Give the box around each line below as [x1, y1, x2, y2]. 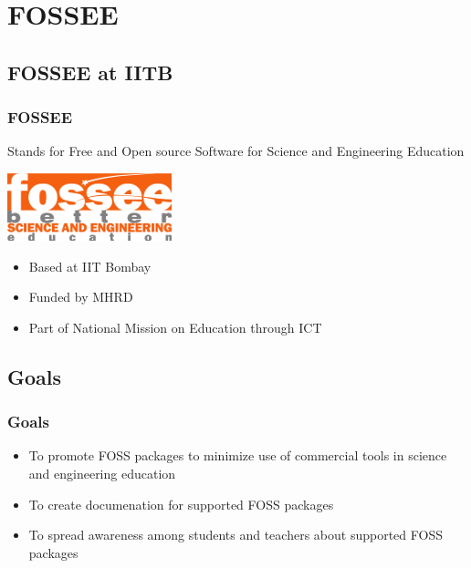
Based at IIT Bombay [28, 256, 152, 275]
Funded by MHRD [28, 287, 133, 306]
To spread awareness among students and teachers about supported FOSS [28, 525, 443, 544]
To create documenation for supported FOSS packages [28, 494, 334, 513]
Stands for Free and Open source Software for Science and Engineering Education [7, 141, 465, 160]
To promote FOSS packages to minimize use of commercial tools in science [28, 446, 447, 465]
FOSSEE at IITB [7, 57, 173, 86]
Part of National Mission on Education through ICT [28, 317, 322, 336]
